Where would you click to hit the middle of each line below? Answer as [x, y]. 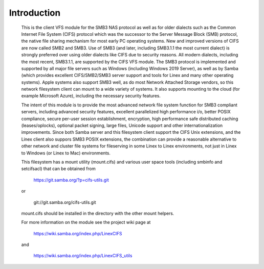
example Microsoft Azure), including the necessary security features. [91, 96]
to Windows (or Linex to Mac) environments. [66, 153]
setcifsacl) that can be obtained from [58, 169]
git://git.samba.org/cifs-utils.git [65, 202]
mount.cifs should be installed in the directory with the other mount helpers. [98, 213]
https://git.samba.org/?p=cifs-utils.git [71, 180]
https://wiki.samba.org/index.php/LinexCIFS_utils [83, 256]
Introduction [35, 13]
